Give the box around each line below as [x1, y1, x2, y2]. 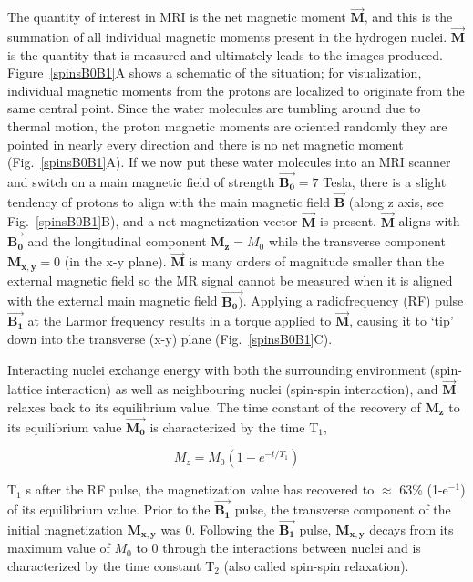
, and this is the [364, 7, 453, 26]
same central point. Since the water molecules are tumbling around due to [7, 99, 421, 118]
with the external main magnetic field [7, 291, 218, 310]
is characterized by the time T [149, 417, 319, 436]
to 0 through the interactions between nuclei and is [136, 538, 421, 557]
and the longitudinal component [27, 232, 207, 251]
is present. [319, 212, 376, 231]
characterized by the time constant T [7, 556, 215, 575]
